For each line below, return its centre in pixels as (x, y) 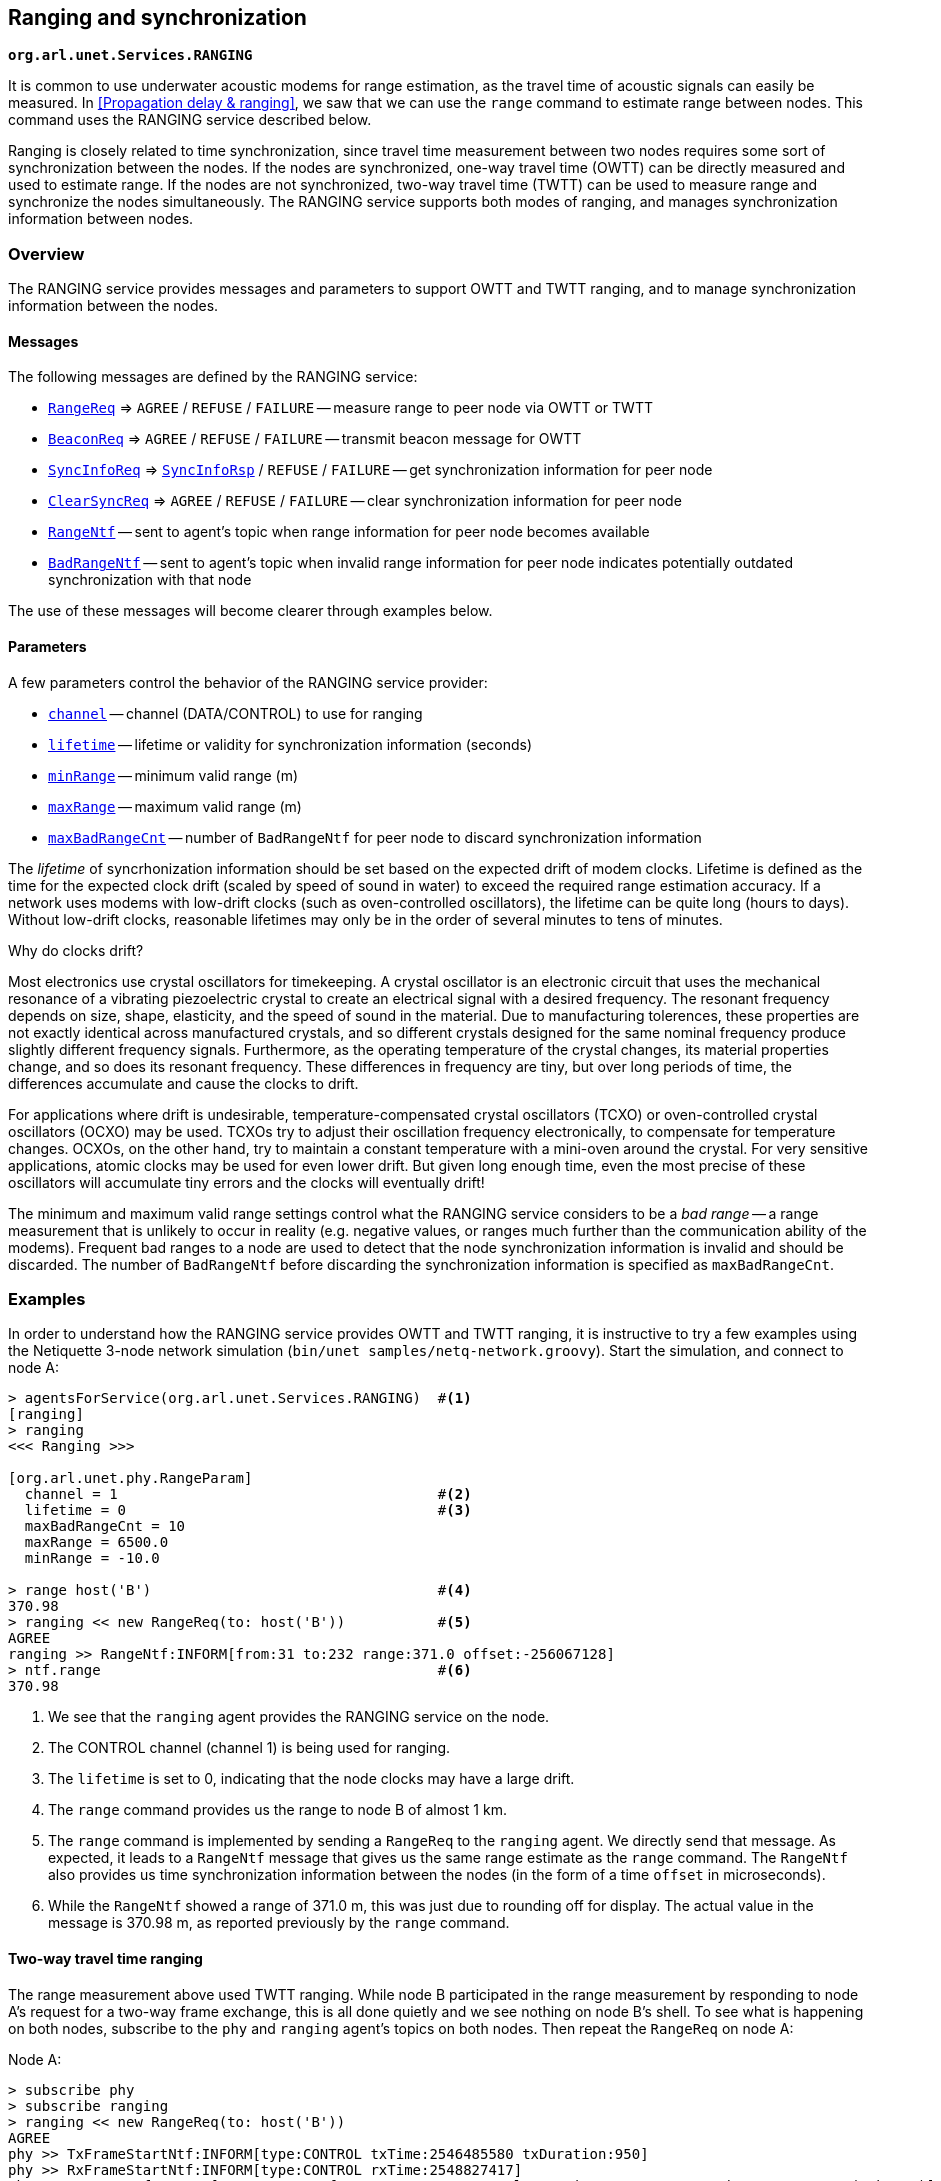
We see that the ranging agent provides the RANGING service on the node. (299, 1717)
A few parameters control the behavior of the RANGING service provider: (248, 682)
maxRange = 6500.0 (96, 1542)
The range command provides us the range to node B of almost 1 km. (277, 1810)
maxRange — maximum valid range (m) (175, 806)
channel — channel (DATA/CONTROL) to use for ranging (235, 713)
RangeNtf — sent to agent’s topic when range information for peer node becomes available (349, 532)
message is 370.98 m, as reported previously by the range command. (279, 1923)
